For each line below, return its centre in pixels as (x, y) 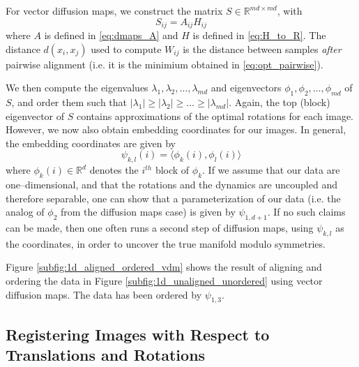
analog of (25, 212)
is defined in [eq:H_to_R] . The (259, 35)
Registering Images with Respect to (138, 334)
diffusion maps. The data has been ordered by (104, 294)
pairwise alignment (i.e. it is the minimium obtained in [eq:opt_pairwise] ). (165, 64)
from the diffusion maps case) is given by (148, 212)
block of (172, 170)
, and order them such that (69, 102)
